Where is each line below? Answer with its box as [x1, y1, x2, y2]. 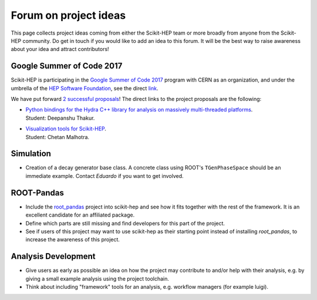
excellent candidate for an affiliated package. [25, 211, 135, 218]
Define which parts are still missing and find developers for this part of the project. [25, 220, 225, 227]
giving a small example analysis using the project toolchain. [25, 275, 170, 282]
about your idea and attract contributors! [11, 46, 109, 53]
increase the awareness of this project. [25, 236, 120, 243]
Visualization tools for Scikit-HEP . [25, 125, 107, 132]
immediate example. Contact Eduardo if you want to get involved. [25, 172, 184, 179]
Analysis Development [11, 251, 96, 261]
